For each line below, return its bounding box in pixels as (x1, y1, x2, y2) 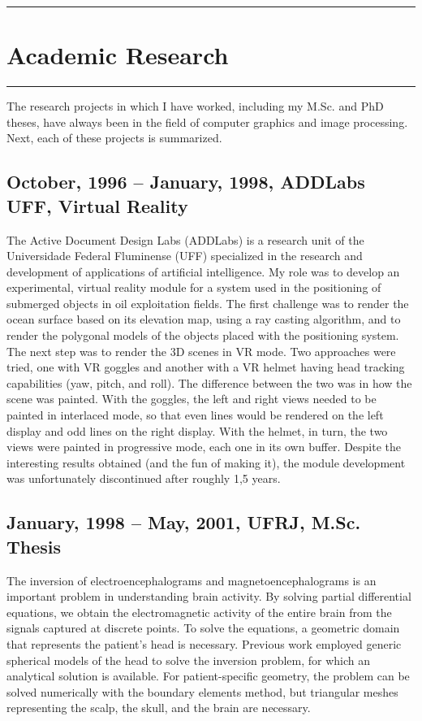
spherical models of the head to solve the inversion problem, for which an (6, 651, 371, 668)
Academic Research (6, 38, 229, 72)
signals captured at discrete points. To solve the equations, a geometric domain (6, 619, 400, 636)
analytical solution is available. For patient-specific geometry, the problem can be (6, 667, 410, 684)
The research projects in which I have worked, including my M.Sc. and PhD (6, 98, 384, 115)
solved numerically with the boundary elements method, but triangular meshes (6, 683, 398, 700)
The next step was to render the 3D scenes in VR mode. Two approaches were (6, 342, 396, 359)
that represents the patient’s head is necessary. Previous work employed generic (6, 635, 402, 652)
